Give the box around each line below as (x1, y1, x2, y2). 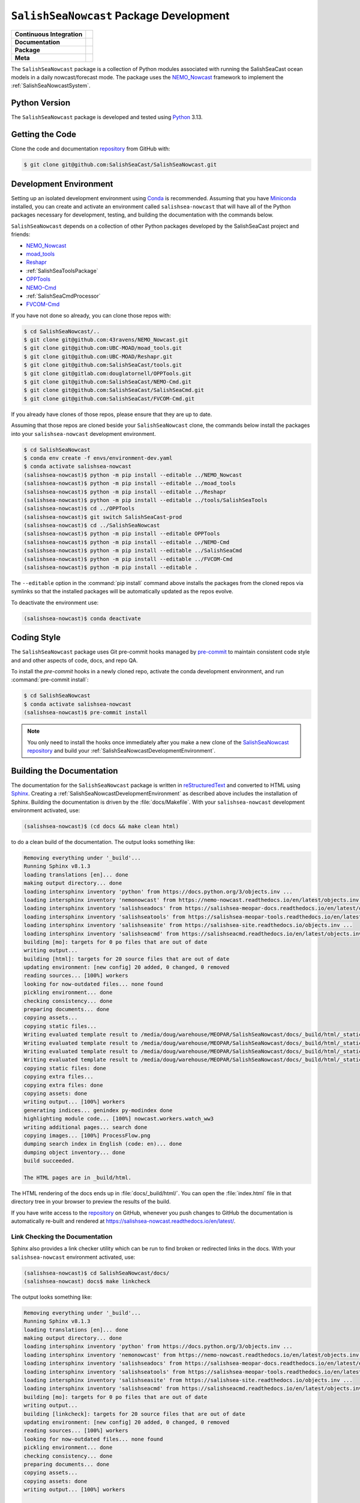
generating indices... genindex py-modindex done (23, 1107, 173, 1113)
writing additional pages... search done (23, 1124, 148, 1130)
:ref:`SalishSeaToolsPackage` (26, 267, 98, 274)
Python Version (11, 98, 71, 108)
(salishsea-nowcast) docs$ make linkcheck (23, 1278, 151, 1285)
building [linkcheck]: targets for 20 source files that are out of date (23, 1410, 245, 1417)
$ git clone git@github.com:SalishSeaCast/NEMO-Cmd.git (23, 379, 192, 385)
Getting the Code (11, 129, 76, 139)
